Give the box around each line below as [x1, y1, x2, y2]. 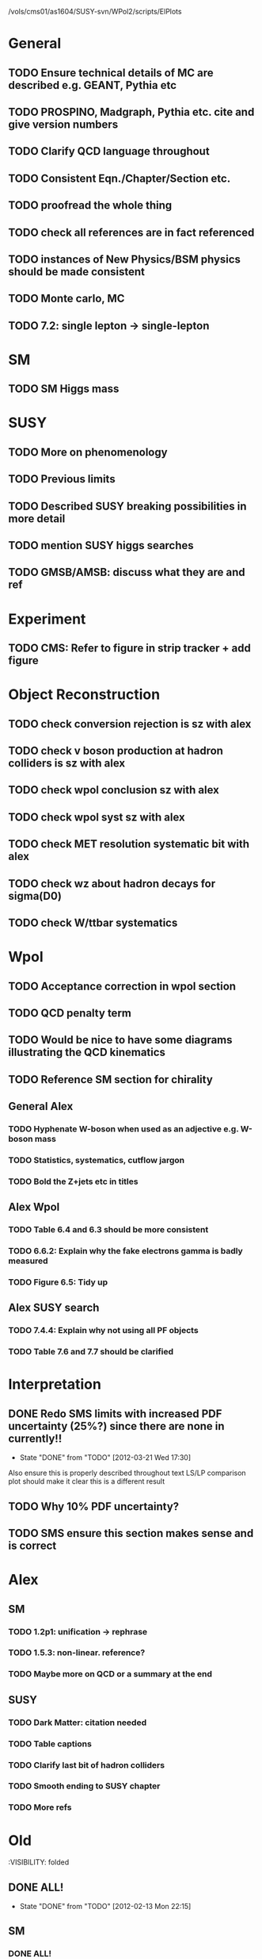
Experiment [8, 610, 86, 628]
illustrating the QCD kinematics [8, 1046, 166, 1059]
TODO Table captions [8, 1738, 93, 1749]
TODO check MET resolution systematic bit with [8, 837, 250, 851]
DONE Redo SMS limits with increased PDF [8, 1407, 222, 1420]
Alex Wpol [8, 1200, 60, 1214]
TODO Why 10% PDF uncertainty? [8, 1500, 180, 1513]
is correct [8, 1539, 57, 1552]
